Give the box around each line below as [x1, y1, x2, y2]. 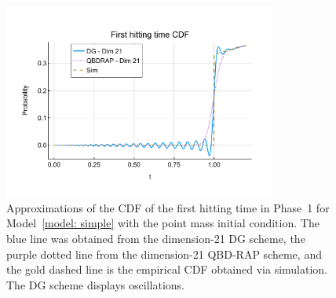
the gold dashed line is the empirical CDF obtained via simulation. [6, 261, 328, 278]
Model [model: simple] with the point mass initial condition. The [6, 215, 320, 231]
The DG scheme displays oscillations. [6, 276, 184, 292]
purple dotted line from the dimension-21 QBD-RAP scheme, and [6, 245, 322, 262]
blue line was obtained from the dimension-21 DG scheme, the [6, 230, 305, 246]
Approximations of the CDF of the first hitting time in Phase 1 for [6, 199, 330, 215]
